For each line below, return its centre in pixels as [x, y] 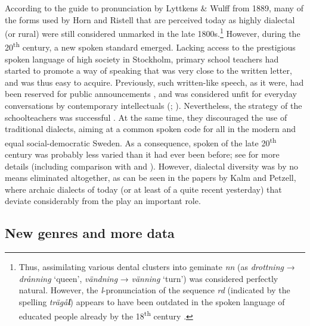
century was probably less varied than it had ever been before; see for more [142, 154]
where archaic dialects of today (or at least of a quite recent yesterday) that [143, 189]
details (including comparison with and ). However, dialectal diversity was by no [151, 166]
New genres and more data [90, 233]
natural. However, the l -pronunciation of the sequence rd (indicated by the [154, 290]
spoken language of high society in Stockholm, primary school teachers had [142, 59]
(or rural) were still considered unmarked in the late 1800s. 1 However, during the [153, 32]
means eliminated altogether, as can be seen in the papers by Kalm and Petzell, [151, 178]
